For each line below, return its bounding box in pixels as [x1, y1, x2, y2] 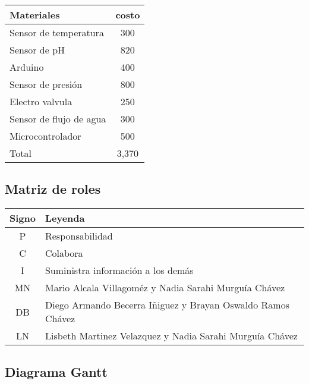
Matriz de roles [5, 180, 101, 198]
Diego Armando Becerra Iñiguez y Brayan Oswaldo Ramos [45, 298, 289, 312]
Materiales [10, 8, 60, 21]
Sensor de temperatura [10, 26, 104, 39]
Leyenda [45, 211, 85, 225]
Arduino [10, 60, 44, 74]
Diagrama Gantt [5, 362, 108, 380]
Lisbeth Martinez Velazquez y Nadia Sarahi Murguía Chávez [45, 329, 298, 343]
